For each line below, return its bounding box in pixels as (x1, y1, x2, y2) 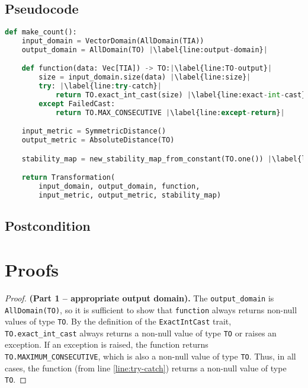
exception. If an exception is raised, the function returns (5, 338, 208, 351)
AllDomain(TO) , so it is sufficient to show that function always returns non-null (5, 303, 297, 316)
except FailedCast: (38, 99, 115, 108)
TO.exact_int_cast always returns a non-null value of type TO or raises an (5, 326, 277, 339)
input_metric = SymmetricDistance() (21, 127, 166, 136)
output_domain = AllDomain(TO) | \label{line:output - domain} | (21, 45, 268, 54)
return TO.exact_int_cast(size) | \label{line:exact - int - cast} (55, 91, 306, 100)
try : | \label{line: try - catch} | (38, 82, 162, 91)
